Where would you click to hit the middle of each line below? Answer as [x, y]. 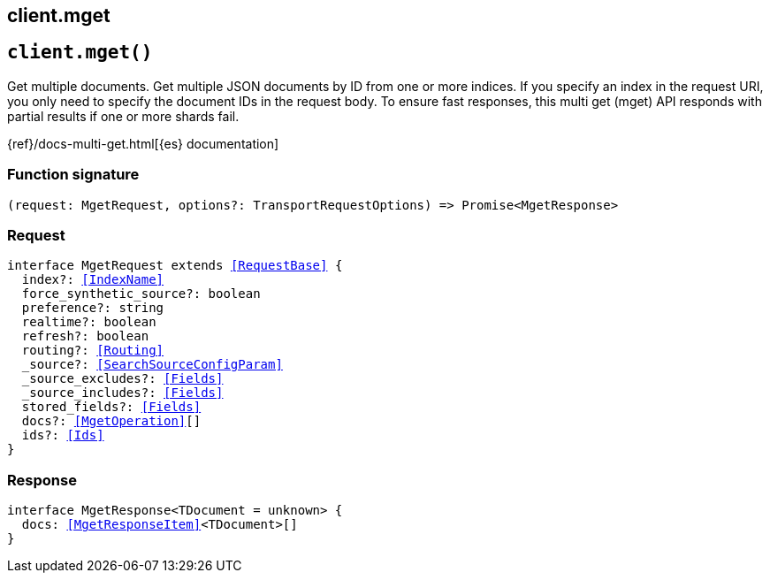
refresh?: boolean [85, 336]
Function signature [73, 175]
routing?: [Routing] [93, 351]
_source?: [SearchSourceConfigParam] [152, 365]
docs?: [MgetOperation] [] [111, 421]
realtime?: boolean [89, 322]
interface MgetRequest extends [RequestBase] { [175, 266]
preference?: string [93, 308]
